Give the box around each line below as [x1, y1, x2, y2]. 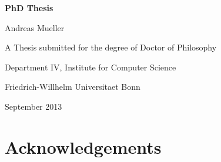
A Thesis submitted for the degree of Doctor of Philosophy [5, 41, 217, 53]
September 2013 [5, 100, 62, 112]
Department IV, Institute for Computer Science [5, 60, 176, 73]
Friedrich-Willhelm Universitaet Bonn [5, 80, 140, 93]
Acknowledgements [5, 134, 162, 158]
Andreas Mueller [5, 21, 65, 33]
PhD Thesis [5, 2, 53, 14]
